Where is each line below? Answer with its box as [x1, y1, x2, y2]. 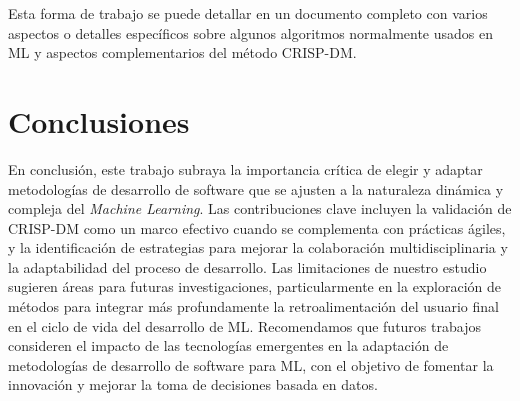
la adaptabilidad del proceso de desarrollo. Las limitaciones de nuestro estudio [8, 256, 487, 277]
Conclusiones [8, 100, 190, 141]
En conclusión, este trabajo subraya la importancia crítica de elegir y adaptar [8, 158, 483, 179]
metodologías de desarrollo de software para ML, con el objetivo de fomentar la [8, 354, 494, 375]
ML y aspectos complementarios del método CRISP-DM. [8, 42, 357, 63]
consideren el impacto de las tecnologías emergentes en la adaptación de [8, 335, 449, 356]
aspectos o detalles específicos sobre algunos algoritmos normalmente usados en [8, 22, 493, 43]
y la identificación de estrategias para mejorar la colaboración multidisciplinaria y [8, 237, 508, 258]
